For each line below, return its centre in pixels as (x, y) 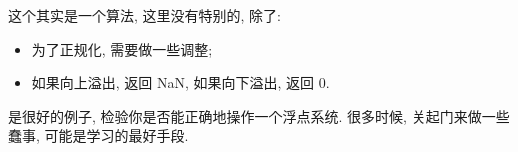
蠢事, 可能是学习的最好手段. (98, 135)
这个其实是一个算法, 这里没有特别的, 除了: (144, 15)
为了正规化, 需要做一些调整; (122, 48)
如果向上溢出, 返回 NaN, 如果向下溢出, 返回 (173, 82)
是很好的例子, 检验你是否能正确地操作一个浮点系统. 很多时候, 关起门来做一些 (259, 115)
